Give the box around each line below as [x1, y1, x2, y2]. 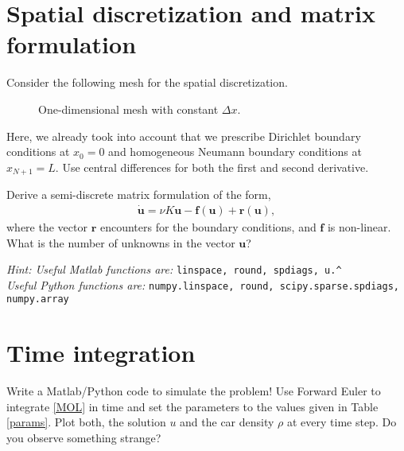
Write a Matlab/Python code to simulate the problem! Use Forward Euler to [6, 383, 381, 399]
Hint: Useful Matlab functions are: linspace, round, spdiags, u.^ [6, 261, 342, 278]
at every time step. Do [286, 414, 397, 430]
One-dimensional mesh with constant [38, 100, 219, 117]
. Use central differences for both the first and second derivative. [55, 158, 369, 175]
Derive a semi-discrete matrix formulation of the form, [6, 186, 271, 203]
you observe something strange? [6, 430, 161, 446]
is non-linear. [327, 218, 391, 235]
